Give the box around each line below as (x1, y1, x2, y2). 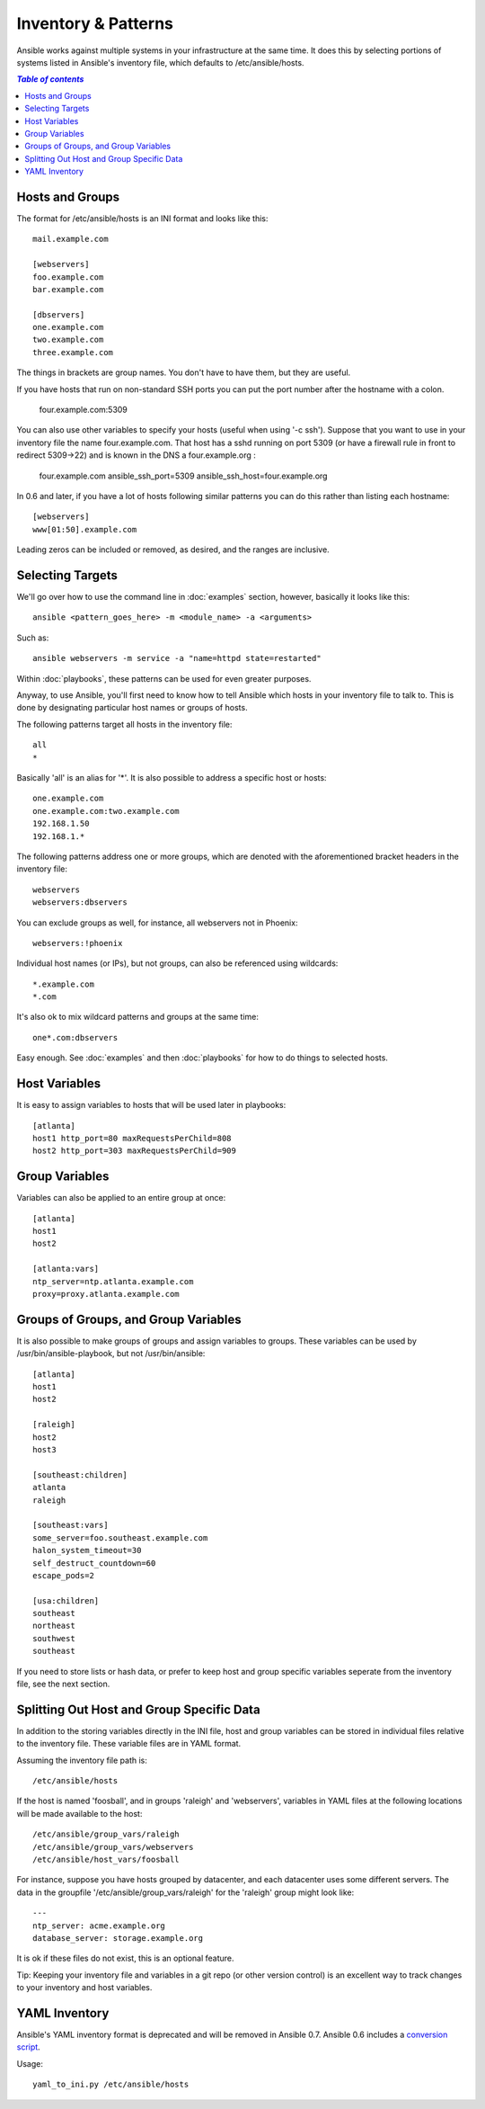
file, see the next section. (16, 1678, 110, 1690)
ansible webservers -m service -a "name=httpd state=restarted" (32, 653, 322, 664)
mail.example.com (32, 234, 109, 245)
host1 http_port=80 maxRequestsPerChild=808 (32, 1133, 233, 1143)
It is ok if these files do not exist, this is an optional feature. (16, 1953, 234, 1964)
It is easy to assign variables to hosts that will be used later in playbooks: (16, 1100, 287, 1111)
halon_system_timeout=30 (32, 1545, 142, 1556)
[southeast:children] (32, 1470, 128, 1479)
